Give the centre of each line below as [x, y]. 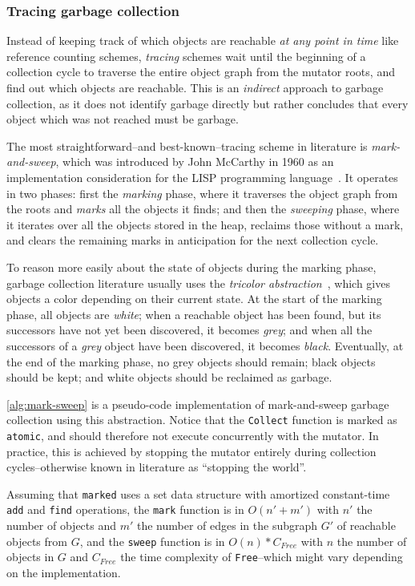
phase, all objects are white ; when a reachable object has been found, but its [194, 314]
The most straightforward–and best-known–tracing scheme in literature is [187, 145]
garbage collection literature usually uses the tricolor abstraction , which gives [198, 283]
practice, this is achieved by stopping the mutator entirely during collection [191, 451]
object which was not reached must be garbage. [123, 119]
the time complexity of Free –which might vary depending [262, 557]
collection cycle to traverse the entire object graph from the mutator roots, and [201, 72]
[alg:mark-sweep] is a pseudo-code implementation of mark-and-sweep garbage [198, 404]
